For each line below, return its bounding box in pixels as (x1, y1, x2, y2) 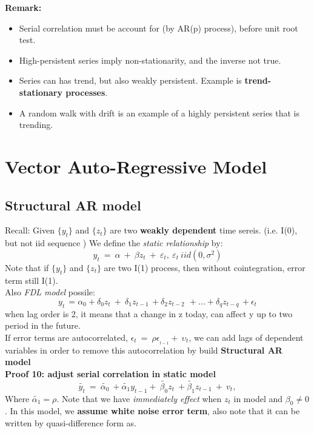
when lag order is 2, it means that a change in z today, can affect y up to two (5, 307, 293, 320)
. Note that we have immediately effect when (56, 392, 222, 404)
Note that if (5, 261, 49, 274)
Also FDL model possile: (5, 286, 95, 298)
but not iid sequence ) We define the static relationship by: (5, 237, 223, 249)
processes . (65, 86, 108, 98)
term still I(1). (5, 274, 58, 286)
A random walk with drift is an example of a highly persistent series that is (19, 106, 300, 119)
